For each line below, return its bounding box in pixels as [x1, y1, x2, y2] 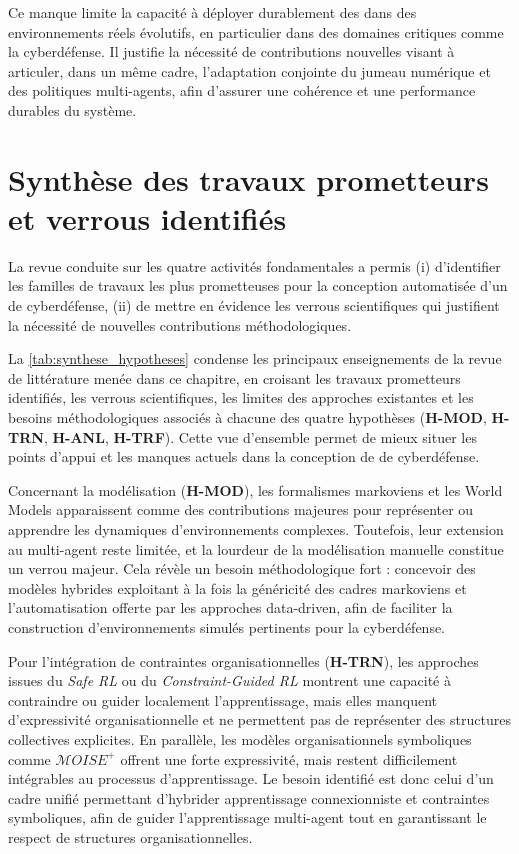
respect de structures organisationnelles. [8, 826, 253, 847]
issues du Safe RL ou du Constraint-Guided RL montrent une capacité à [8, 670, 451, 691]
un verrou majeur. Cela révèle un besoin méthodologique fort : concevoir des [8, 558, 476, 579]
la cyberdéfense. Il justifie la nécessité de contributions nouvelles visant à [8, 41, 455, 62]
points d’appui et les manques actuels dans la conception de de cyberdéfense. [8, 446, 480, 467]
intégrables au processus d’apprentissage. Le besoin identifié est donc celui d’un [8, 768, 494, 789]
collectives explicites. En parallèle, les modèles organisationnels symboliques [8, 728, 472, 749]
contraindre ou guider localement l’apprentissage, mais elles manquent [8, 689, 438, 710]
